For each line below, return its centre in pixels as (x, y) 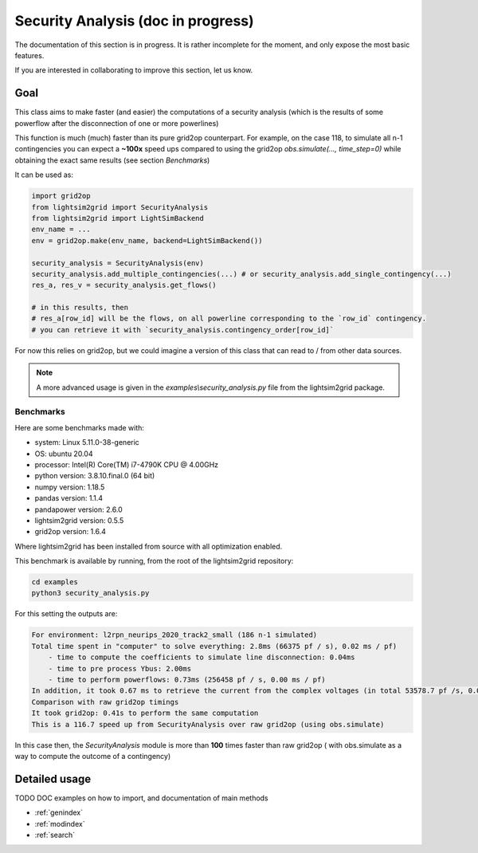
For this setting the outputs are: (66, 614)
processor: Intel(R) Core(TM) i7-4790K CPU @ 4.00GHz (127, 464)
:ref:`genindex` (59, 812)
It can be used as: (44, 175)
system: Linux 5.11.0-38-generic (87, 442)
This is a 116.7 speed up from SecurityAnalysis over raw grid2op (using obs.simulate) (208, 724)
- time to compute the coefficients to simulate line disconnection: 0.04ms (202, 657)
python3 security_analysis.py (90, 593)
